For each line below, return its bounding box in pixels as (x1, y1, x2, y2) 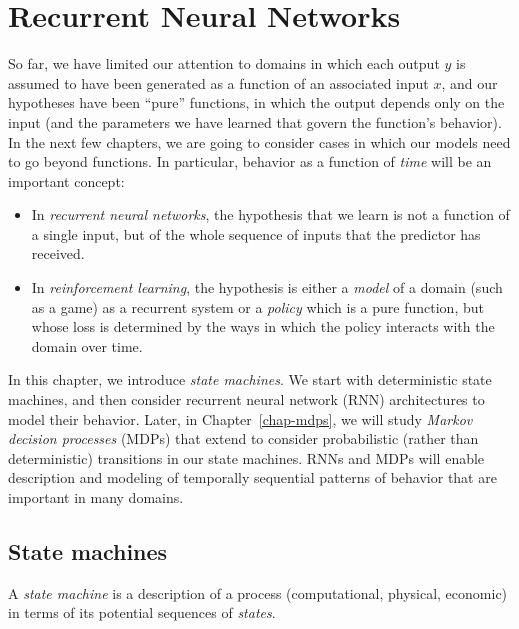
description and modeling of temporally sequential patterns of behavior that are (8, 467, 497, 488)
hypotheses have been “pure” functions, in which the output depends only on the (8, 92, 505, 113)
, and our (441, 72, 498, 93)
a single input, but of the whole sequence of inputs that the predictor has (31, 223, 481, 244)
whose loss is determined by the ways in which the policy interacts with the (31, 316, 495, 337)
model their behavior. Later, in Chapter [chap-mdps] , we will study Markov (8, 408, 473, 429)
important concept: (8, 170, 125, 191)
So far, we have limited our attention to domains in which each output (8, 53, 440, 74)
